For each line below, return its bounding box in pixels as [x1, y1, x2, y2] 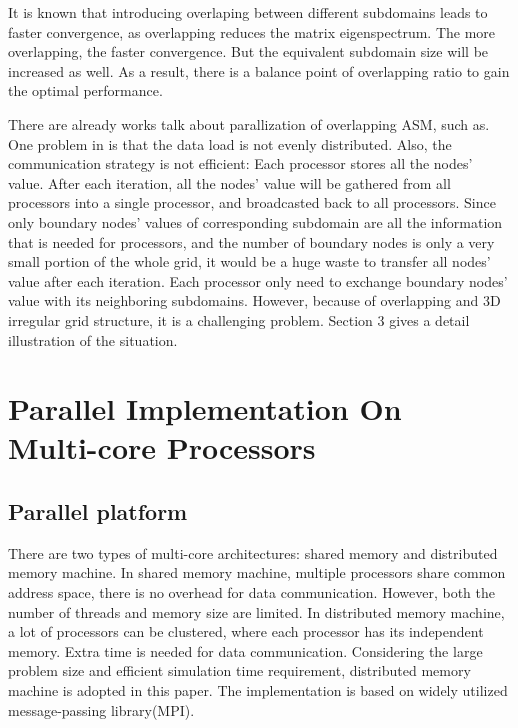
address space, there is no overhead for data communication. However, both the [8, 582, 495, 603]
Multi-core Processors [8, 427, 316, 468]
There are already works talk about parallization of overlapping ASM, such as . [8, 113, 490, 134]
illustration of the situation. [8, 329, 178, 350]
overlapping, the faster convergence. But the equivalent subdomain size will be [8, 41, 489, 62]
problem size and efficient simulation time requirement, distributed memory [8, 660, 471, 681]
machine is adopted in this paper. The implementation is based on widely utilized [8, 680, 508, 701]
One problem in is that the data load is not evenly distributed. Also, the [8, 133, 452, 154]
